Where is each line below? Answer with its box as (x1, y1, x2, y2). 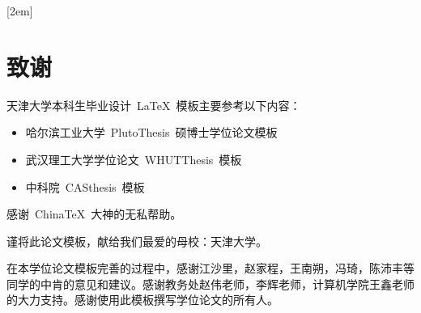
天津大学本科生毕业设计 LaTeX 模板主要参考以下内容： (6, 96, 301, 113)
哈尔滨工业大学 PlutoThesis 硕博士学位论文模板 (25, 124, 278, 141)
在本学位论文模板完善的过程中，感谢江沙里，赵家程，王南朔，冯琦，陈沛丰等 (6, 260, 415, 277)
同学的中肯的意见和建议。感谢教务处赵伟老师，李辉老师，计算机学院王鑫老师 (6, 275, 415, 292)
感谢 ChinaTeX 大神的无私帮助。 (6, 205, 182, 222)
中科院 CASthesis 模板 (25, 178, 145, 195)
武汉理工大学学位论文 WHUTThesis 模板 (25, 150, 242, 167)
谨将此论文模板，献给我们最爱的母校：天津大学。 (6, 232, 267, 249)
